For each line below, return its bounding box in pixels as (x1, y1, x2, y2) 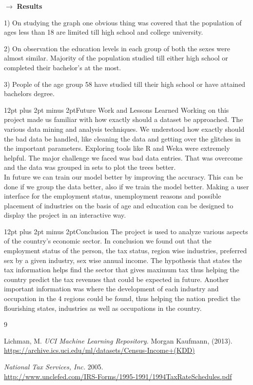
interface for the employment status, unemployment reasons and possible (4, 191, 221, 201)
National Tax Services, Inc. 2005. (4, 362, 103, 371)
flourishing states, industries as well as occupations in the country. (4, 303, 202, 313)
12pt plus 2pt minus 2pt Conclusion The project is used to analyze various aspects (4, 226, 248, 236)
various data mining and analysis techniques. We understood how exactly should (4, 123, 245, 134)
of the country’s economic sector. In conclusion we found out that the (4, 236, 212, 246)
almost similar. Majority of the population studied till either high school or (4, 53, 228, 63)
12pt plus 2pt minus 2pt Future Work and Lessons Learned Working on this (4, 104, 229, 115)
